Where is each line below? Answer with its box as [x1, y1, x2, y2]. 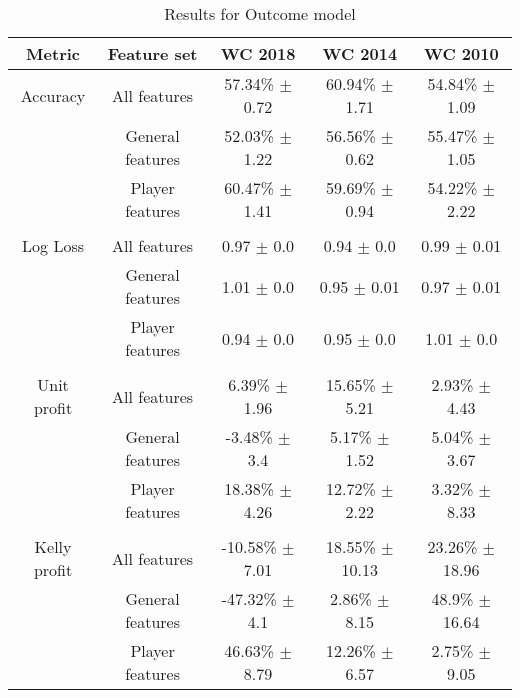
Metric [26, 42, 80, 65]
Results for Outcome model [164, 2, 356, 25]
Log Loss [22, 234, 84, 257]
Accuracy [20, 83, 86, 107]
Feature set [107, 42, 198, 65]
